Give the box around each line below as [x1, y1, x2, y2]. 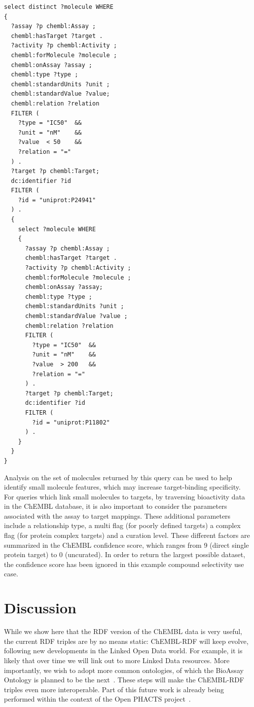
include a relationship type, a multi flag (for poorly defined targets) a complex [4, 520, 241, 530]
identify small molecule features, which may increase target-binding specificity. [4, 482, 241, 492]
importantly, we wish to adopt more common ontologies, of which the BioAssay [4, 665, 244, 675]
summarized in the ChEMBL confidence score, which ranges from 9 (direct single [4, 539, 249, 550]
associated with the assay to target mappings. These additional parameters [4, 510, 231, 521]
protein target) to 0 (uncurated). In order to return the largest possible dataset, [4, 549, 246, 560]
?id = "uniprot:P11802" [32, 419, 110, 426]
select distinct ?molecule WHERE [4, 3, 113, 10]
